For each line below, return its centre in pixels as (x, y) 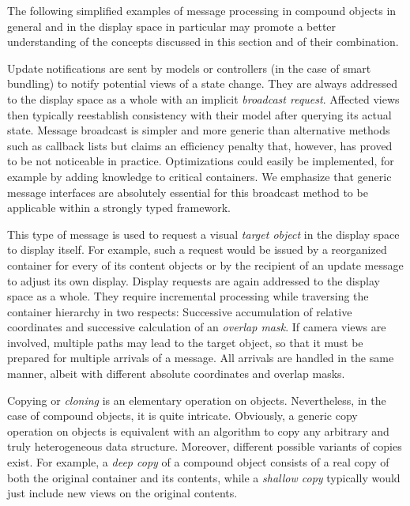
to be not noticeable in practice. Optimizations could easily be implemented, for (201, 161)
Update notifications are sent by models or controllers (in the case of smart (189, 68)
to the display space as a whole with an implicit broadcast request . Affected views (203, 98)
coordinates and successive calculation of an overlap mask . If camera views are (197, 327)
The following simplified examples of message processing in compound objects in (202, 10)
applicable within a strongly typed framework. (119, 208)
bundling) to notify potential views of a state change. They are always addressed (202, 83)
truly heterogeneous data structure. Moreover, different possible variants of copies (205, 446)
